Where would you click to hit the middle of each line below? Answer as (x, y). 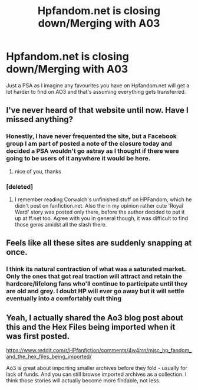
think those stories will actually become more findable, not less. (83, 381)
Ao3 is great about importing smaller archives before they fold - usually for (97, 368)
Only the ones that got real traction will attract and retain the (94, 277)
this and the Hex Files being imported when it (91, 327)
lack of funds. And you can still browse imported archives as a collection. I (96, 374)
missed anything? (40, 119)
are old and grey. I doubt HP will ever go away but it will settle (95, 291)
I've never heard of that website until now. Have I (97, 110)
